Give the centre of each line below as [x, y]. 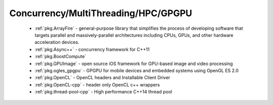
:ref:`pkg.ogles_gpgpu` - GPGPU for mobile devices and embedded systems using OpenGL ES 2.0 [136, 70]
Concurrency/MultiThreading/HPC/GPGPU [101, 13]
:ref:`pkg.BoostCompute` [60, 57]
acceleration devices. [57, 42]
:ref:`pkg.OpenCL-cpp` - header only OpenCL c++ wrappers [97, 85]
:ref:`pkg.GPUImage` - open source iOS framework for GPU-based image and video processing [134, 64]
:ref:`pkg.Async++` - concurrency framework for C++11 [92, 49]
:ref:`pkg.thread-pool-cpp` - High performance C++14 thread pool [103, 92]
